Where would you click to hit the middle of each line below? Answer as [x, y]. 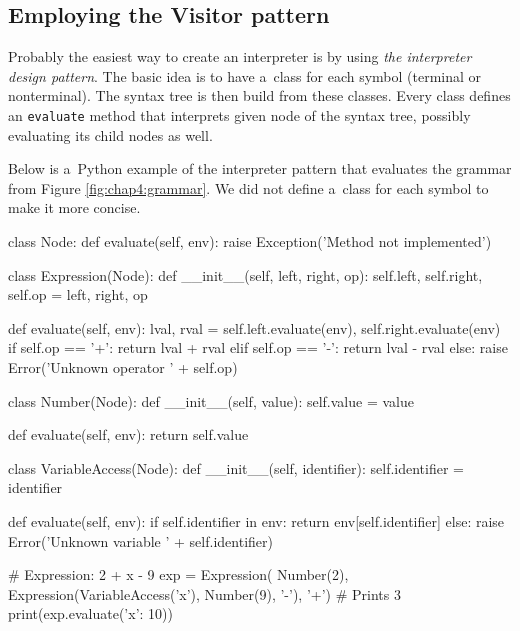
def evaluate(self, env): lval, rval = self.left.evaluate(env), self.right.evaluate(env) [254, 327]
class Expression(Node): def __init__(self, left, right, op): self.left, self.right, [245, 274]
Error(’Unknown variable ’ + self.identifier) [140, 540]
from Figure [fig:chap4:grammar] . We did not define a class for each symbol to [248, 187]
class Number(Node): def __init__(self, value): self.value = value [211, 400]
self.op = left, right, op [78, 294]
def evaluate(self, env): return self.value [128, 434]
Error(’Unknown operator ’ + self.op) [123, 366]
